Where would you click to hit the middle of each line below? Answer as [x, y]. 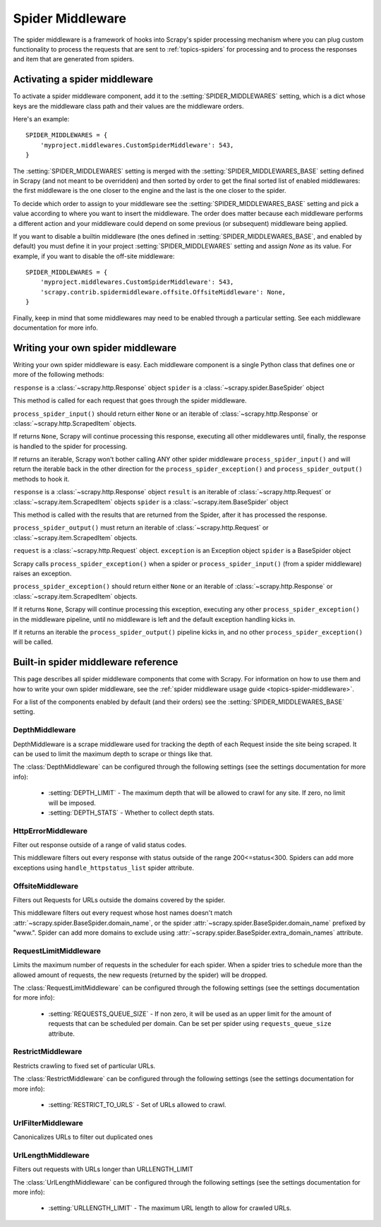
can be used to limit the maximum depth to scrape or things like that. [113, 754]
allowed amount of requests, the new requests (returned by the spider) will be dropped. [140, 975]
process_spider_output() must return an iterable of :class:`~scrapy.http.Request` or [141, 528]
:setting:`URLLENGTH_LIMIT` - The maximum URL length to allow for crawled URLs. [170, 1208]
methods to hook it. [41, 479]
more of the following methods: [59, 375]
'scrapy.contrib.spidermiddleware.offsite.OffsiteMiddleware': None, [163, 292]
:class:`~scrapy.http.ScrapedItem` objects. [75, 423]
